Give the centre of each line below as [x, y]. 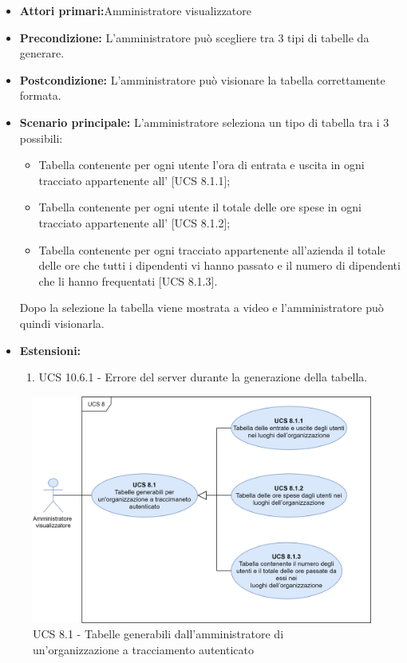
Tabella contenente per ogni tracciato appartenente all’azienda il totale [212, 249]
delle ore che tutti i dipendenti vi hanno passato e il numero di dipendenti [219, 265]
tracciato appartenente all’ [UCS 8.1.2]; [134, 222]
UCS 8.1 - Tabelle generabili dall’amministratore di [158, 634]
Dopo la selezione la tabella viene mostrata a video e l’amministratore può [202, 308]
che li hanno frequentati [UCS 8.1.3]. [128, 280]
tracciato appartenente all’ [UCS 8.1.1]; [134, 180]
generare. [42, 53]
